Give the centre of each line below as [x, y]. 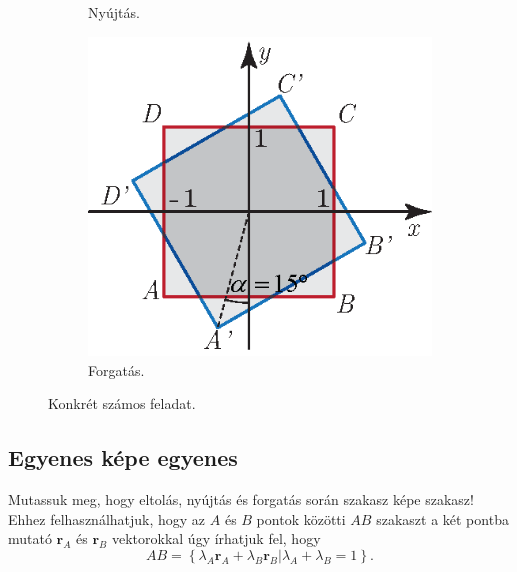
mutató [30, 538]
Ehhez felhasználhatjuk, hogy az [107, 518]
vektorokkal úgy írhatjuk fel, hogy [216, 538]
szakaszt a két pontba [442, 518]
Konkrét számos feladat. [122, 403]
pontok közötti [301, 518]
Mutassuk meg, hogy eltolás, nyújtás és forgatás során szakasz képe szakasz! [241, 499]
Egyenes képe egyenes [123, 457]
